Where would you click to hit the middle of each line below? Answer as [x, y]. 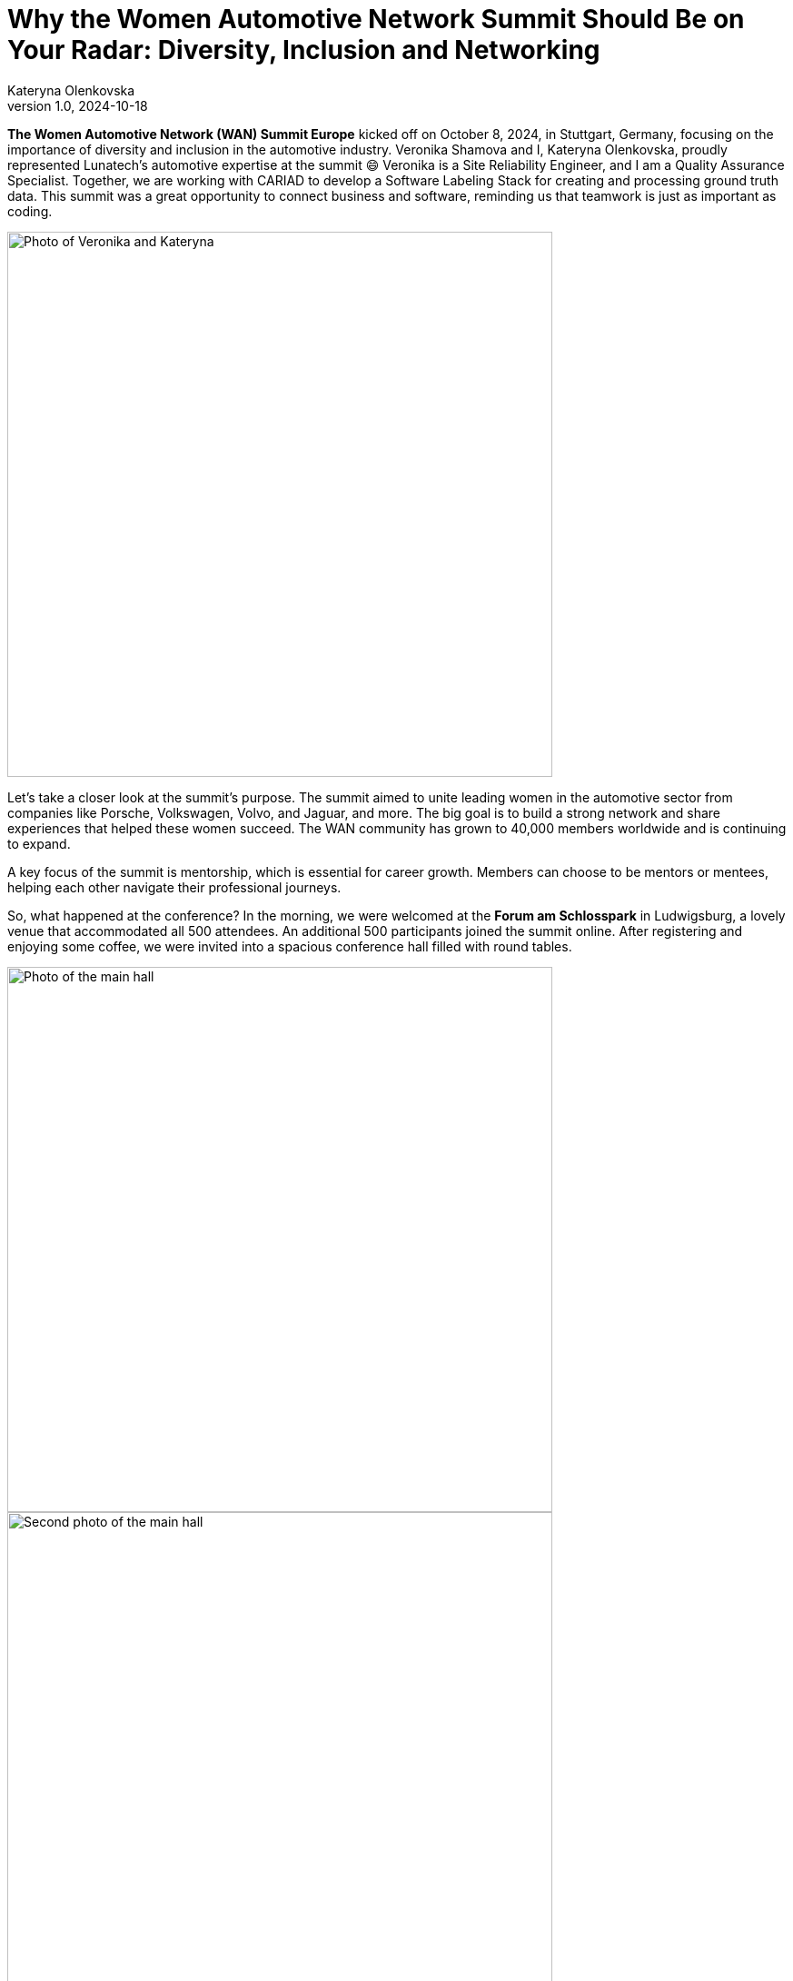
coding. [30, 211]
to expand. [39, 843]
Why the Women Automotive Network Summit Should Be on [376, 19]
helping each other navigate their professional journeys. [174, 887]
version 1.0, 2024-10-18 [78, 105]
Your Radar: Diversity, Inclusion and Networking [304, 50]
